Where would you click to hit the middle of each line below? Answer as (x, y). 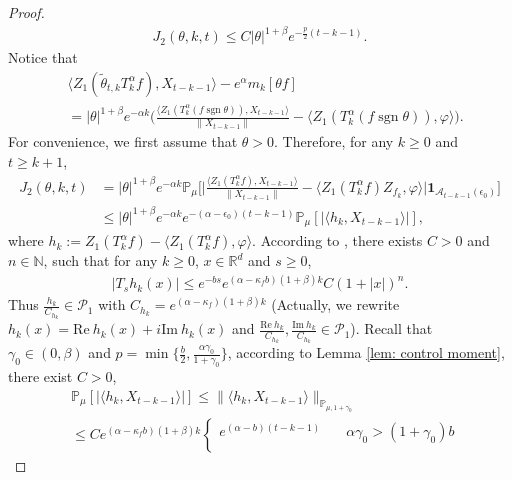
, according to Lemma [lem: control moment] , (366, 352)
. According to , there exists (337, 240)
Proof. (26, 12)
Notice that (43, 57)
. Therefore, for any (334, 141)
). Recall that (391, 328)
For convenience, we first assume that (123, 141)
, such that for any (100, 260)
